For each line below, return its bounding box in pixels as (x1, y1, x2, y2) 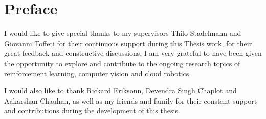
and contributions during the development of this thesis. (4, 105, 180, 116)
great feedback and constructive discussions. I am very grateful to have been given (4, 48, 262, 58)
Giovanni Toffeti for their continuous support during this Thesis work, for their (4, 37, 252, 48)
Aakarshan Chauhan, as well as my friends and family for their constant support (4, 95, 257, 106)
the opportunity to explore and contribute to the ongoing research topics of (4, 57, 240, 68)
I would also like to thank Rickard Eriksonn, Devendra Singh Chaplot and (4, 85, 237, 96)
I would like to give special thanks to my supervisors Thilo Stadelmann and (4, 28, 241, 38)
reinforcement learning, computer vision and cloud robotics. (4, 68, 191, 78)
